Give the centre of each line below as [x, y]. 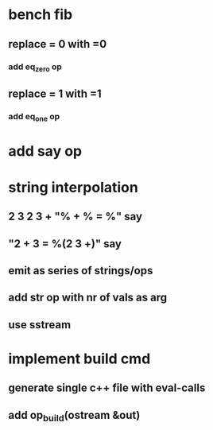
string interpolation [74, 187]
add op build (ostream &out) [74, 416]
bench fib [41, 15]
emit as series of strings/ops [81, 271]
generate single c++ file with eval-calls [107, 388]
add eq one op [34, 118]
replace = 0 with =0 [58, 44]
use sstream [40, 325]
